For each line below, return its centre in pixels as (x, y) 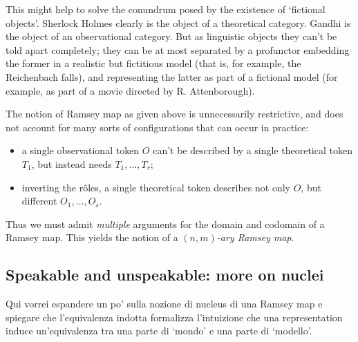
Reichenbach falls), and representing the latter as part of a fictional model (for (172, 76)
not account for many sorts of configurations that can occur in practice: (157, 127)
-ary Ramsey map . (255, 237)
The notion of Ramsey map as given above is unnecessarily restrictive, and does (175, 114)
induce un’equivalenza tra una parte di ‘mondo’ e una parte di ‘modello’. (159, 331)
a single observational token (81, 150)
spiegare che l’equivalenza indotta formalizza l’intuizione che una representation (174, 317)
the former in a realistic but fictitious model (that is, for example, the (153, 63)
